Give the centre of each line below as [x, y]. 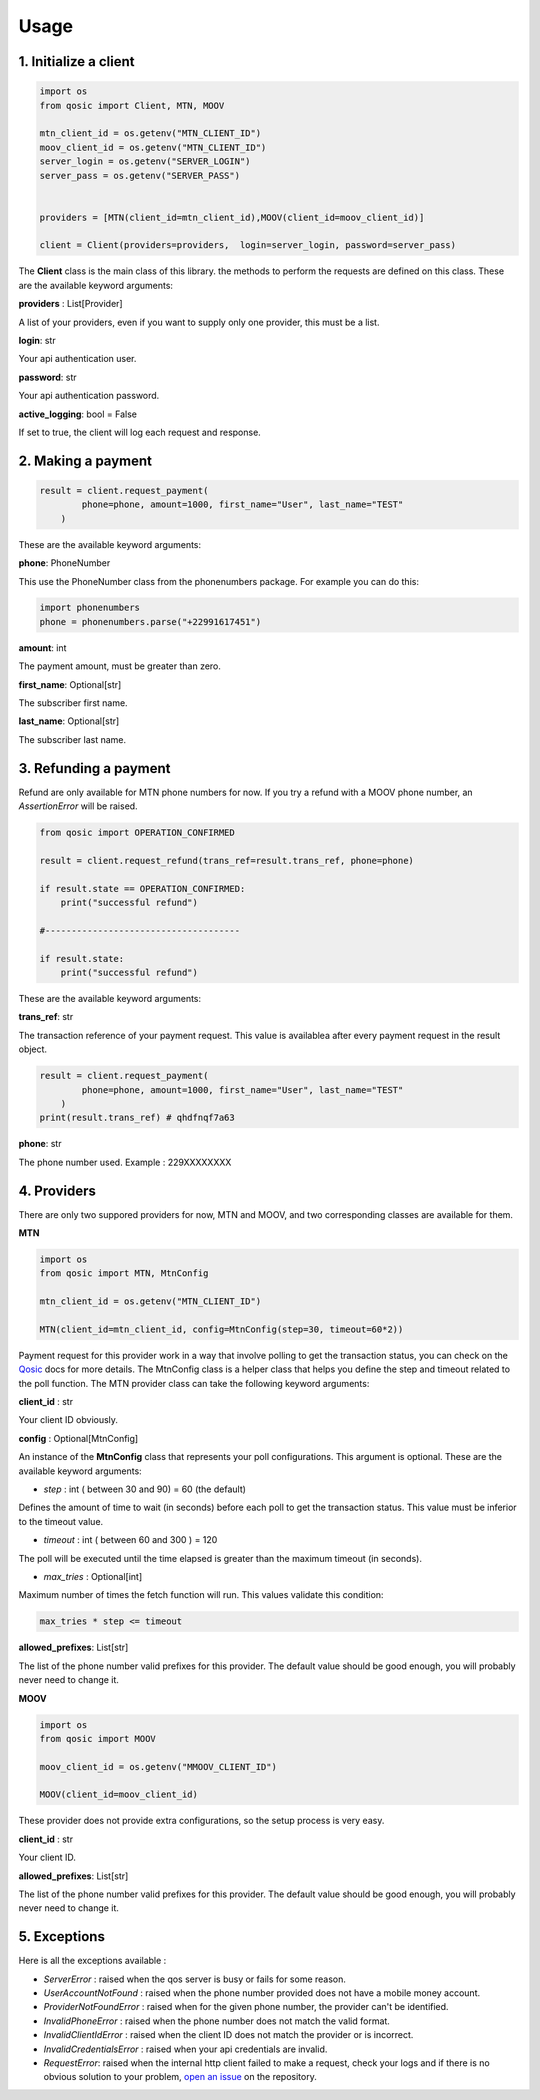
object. [33, 1049]
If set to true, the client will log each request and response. [140, 432]
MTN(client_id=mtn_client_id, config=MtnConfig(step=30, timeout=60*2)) [221, 1329]
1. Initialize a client [76, 61]
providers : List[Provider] [71, 304]
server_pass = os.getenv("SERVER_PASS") [139, 175]
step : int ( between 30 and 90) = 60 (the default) [145, 1489]
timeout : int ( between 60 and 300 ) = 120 [130, 1540]
